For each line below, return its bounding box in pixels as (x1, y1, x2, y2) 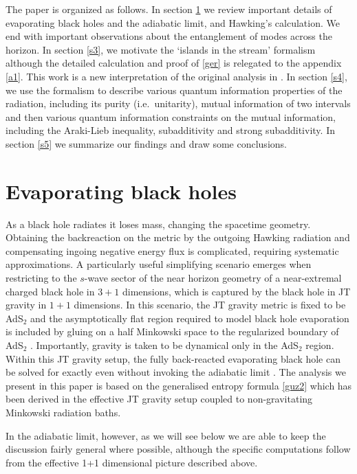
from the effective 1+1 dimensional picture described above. (6, 455, 258, 469)
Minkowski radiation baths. (6, 405, 121, 419)
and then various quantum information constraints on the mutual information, (6, 109, 336, 124)
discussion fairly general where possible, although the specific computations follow (6, 442, 351, 456)
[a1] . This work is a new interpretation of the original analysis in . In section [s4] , (6, 69, 347, 83)
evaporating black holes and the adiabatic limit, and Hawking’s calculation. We (6, 15, 340, 30)
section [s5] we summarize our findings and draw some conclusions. (6, 136, 287, 150)
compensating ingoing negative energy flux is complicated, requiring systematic (6, 243, 339, 258)
